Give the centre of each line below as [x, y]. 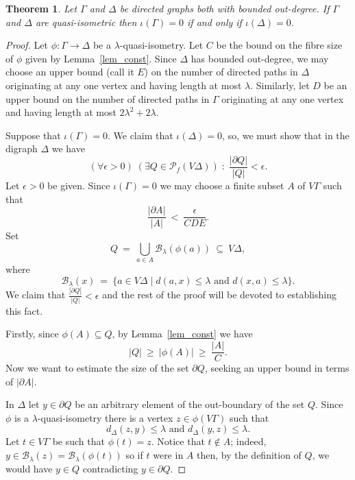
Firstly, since [32, 334]
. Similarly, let [280, 85]
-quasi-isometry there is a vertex [105, 417]
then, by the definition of [249, 455]
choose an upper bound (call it [70, 72]
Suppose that [33, 135]
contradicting [110, 468]
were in [168, 455]
